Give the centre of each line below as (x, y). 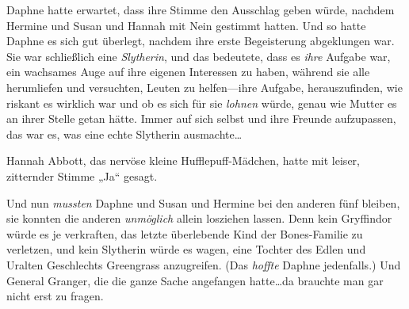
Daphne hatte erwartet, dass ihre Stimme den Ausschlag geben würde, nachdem (201, 10)
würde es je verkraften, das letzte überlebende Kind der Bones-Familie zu (185, 233)
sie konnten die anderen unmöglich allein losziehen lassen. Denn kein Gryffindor (199, 218)
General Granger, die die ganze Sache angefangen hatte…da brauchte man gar (195, 280)
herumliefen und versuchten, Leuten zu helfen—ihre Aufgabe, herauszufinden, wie (204, 87)
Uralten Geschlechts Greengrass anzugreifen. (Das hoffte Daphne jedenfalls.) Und (204, 264)
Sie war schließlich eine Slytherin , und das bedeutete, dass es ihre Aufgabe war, (199, 56)
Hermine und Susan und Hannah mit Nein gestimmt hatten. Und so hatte (186, 25)
